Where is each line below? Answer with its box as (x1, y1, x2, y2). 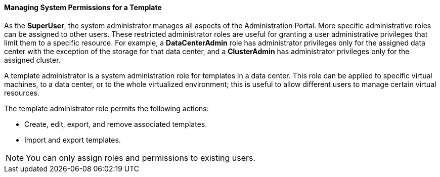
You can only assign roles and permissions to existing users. (26, 152, 256, 163)
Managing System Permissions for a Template (4, 3, 162, 12)
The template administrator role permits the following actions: (4, 104, 209, 113)
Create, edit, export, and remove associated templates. (24, 119, 207, 128)
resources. (4, 88, 39, 97)
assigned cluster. (4, 55, 61, 64)
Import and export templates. (24, 135, 121, 144)
